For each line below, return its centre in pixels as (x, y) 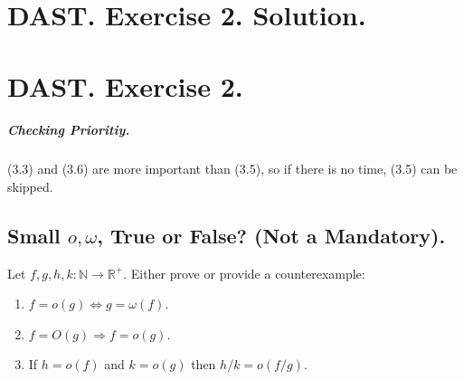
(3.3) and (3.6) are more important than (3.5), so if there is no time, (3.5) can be (232, 169)
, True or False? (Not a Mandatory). (271, 235)
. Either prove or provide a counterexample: (244, 273)
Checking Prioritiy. (69, 130)
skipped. (30, 186)
